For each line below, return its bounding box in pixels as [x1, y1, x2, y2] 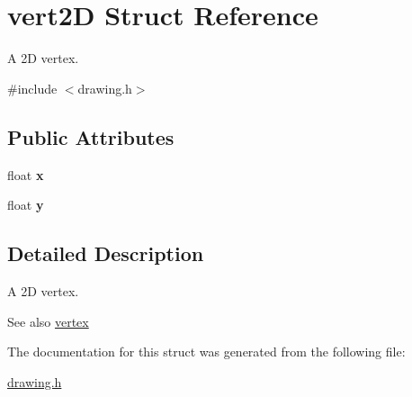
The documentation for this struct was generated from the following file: [7, 342, 406, 361]
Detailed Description [7, 239, 204, 267]
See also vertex [7, 311, 89, 330]
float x [7, 165, 44, 184]
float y [7, 195, 44, 214]
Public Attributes [7, 122, 175, 150]
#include [7, 78, 58, 97]
